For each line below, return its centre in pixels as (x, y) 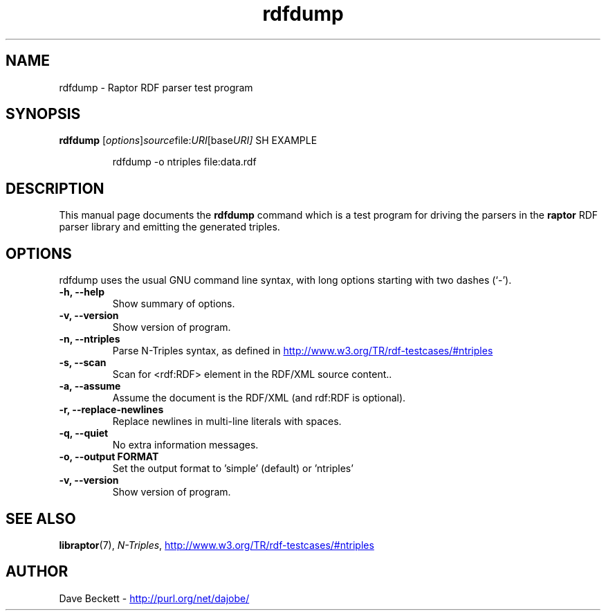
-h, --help (82, 292)
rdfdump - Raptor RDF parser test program (156, 87)
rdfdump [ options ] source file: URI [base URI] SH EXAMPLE (188, 141)
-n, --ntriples (90, 339)
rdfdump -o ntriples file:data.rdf (184, 162)
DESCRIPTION (55, 188)
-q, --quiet (84, 433)
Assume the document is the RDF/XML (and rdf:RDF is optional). (259, 398)
